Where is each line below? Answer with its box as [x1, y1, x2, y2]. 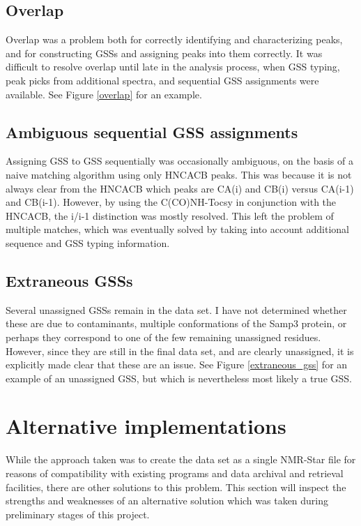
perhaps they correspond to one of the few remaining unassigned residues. [6, 329, 321, 344]
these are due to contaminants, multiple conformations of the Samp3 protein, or [6, 316, 347, 331]
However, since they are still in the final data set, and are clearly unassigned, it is [6, 343, 354, 358]
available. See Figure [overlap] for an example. [6, 87, 202, 101]
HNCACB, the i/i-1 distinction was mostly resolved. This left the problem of [6, 208, 334, 223]
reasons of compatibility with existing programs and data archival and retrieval [6, 466, 344, 481]
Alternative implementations [6, 412, 286, 440]
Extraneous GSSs [6, 269, 133, 291]
